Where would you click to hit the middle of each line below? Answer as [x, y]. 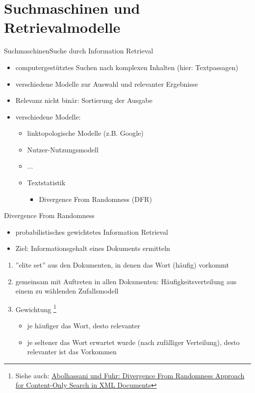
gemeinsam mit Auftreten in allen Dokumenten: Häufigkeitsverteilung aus [126, 281]
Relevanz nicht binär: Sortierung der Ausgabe [84, 100]
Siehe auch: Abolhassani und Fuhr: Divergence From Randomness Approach [130, 375]
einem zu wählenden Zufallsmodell [67, 291]
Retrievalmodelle [62, 27]
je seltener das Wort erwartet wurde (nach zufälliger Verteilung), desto [133, 342]
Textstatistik [46, 183]
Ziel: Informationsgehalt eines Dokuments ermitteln [93, 248]
